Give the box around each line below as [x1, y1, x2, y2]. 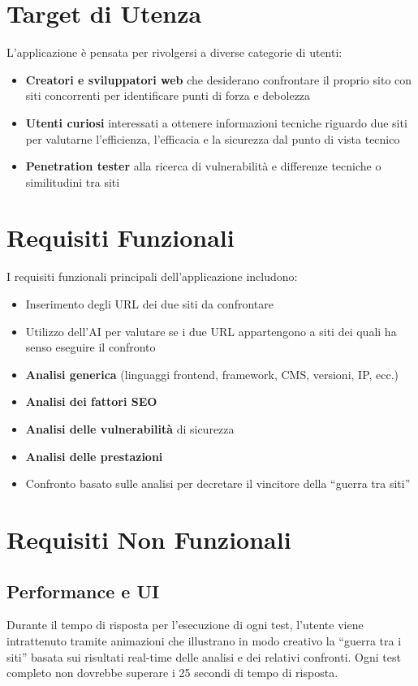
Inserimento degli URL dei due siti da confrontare [25, 296, 274, 312]
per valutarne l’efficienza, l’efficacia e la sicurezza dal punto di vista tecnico [25, 130, 400, 147]
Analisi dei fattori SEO [25, 393, 157, 410]
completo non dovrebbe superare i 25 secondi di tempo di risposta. [6, 664, 338, 681]
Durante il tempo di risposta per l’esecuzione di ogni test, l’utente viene [6, 616, 364, 633]
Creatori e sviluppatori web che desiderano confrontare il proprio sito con [25, 71, 412, 88]
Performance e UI [6, 578, 160, 603]
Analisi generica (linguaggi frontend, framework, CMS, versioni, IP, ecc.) [25, 365, 399, 382]
